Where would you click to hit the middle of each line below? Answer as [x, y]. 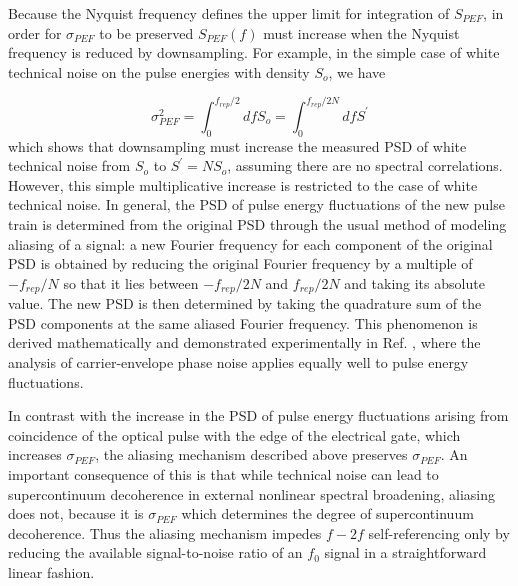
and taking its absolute [414, 282]
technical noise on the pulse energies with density [159, 71]
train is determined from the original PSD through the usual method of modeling [257, 224]
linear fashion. [51, 572]
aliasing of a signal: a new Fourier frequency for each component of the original [250, 243]
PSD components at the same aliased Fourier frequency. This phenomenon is [243, 322]
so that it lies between [131, 282]
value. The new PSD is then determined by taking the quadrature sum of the [245, 303]
